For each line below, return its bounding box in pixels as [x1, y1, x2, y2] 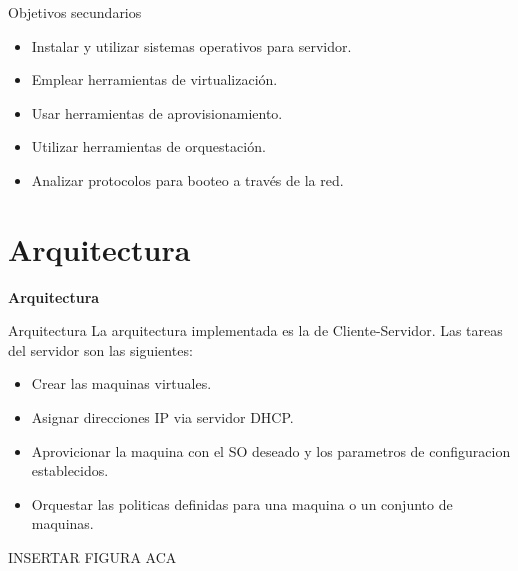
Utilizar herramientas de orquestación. [31, 136, 266, 157]
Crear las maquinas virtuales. [31, 373, 212, 394]
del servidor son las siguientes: [8, 339, 193, 360]
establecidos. [31, 460, 109, 481]
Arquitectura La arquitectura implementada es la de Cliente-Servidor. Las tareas [8, 320, 503, 341]
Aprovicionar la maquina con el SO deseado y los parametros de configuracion [31, 440, 511, 461]
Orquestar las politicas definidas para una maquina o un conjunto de [31, 493, 453, 514]
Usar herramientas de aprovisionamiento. [31, 102, 283, 123]
